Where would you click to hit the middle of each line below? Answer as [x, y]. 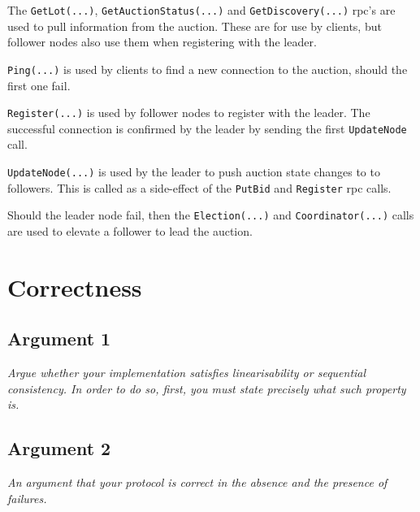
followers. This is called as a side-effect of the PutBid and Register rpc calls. [199, 187]
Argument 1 [59, 338]
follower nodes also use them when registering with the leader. [162, 42]
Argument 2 [59, 448]
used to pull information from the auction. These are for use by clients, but [195, 26]
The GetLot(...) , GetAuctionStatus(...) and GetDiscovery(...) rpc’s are [201, 10]
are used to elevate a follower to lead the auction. [130, 230]
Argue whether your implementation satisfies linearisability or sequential [187, 373]
